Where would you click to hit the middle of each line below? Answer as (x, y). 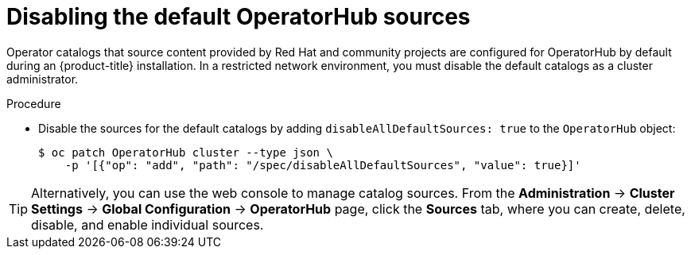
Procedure (34, 103)
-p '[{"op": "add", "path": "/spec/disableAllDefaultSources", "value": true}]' (323, 165)
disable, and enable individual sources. (148, 224)
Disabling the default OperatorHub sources (239, 17)
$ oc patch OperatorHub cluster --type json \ (186, 152)
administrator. (43, 79)
